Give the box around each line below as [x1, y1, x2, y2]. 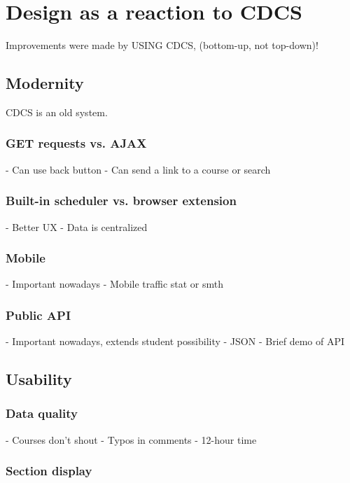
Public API [6, 306, 71, 323]
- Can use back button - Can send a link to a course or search [6, 162, 271, 176]
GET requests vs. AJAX [6, 134, 147, 152]
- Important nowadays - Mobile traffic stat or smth [6, 276, 224, 291]
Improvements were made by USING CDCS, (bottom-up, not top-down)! [6, 38, 318, 52]
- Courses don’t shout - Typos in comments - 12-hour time [6, 432, 257, 447]
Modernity [6, 72, 84, 94]
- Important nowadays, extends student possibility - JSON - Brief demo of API [6, 334, 345, 349]
